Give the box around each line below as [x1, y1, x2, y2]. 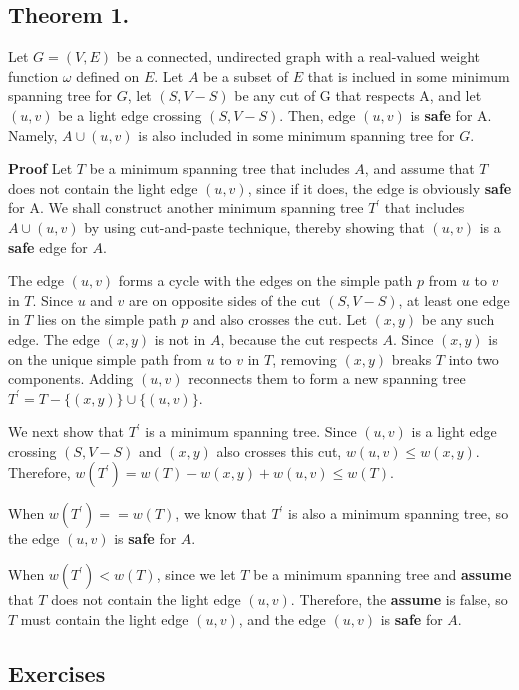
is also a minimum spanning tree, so [288, 503, 509, 524]
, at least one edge [398, 289, 510, 310]
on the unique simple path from [8, 348, 202, 369]
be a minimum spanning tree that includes [89, 158, 350, 179]
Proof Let [8, 158, 73, 179]
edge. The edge [8, 328, 100, 349]
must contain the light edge [20, 608, 189, 629]
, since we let [156, 564, 236, 585]
